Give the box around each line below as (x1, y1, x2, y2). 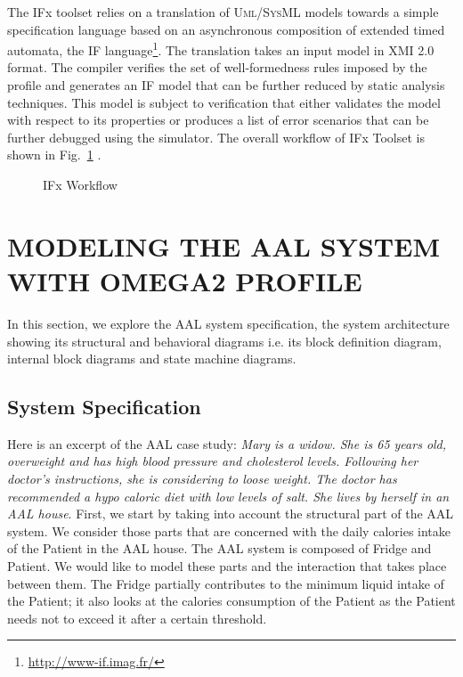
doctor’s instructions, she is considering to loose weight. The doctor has (7, 469, 397, 488)
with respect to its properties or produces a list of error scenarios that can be (7, 110, 429, 129)
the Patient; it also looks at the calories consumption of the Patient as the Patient (7, 591, 456, 610)
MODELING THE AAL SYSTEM (7, 227, 440, 264)
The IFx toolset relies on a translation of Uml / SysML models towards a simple (7, 3, 439, 20)
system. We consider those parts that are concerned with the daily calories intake (7, 521, 451, 540)
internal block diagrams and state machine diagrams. (7, 349, 296, 368)
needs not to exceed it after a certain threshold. (7, 608, 267, 627)
